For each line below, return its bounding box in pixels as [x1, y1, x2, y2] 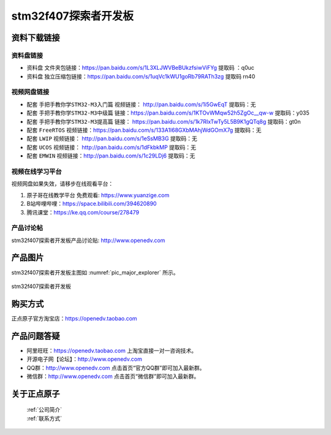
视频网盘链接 [11, 88, 50, 96]
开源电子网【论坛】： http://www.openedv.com [26, 355, 142, 363]
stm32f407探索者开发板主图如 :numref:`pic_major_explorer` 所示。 [11, 268, 179, 276]
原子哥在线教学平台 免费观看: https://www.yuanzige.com [26, 191, 170, 199]
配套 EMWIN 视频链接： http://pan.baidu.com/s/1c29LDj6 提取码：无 [26, 152, 196, 159]
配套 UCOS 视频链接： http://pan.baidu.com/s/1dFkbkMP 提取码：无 [26, 143, 196, 151]
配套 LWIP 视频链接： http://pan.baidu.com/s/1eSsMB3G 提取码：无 [26, 135, 197, 142]
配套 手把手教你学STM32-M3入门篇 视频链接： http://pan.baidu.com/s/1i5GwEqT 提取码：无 [26, 100, 256, 108]
